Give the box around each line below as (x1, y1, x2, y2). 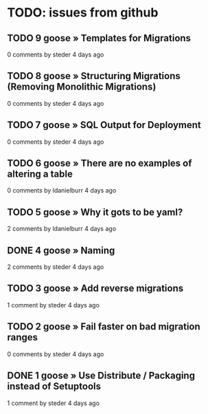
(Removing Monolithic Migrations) (7, 81, 157, 93)
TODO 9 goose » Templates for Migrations (7, 32, 191, 44)
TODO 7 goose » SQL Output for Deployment (7, 119, 201, 131)
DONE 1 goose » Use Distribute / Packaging (7, 370, 196, 382)
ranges (7, 331, 38, 343)
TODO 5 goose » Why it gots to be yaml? (7, 206, 183, 218)
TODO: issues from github (7, 5, 159, 21)
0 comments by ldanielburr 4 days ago (7, 186, 117, 195)
